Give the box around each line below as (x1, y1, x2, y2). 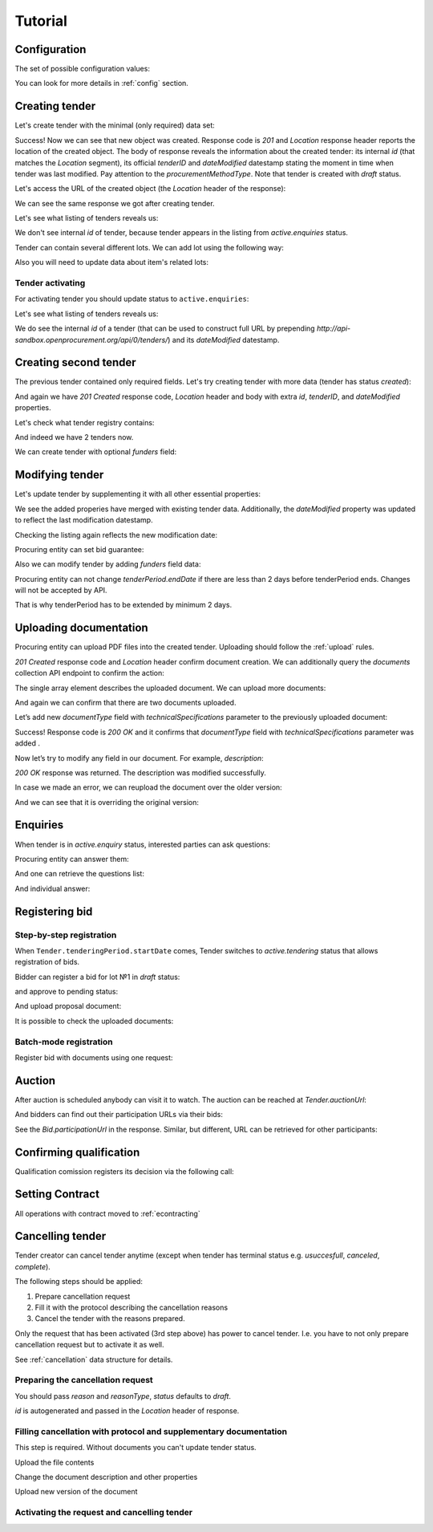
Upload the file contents (14, 1457, 95, 1467)
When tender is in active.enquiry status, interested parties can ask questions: (14, 839, 270, 849)
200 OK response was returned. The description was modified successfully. (14, 767, 266, 778)
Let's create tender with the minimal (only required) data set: (14, 120, 216, 130)
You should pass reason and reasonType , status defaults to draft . (14, 1391, 232, 1400)
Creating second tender (14, 356, 136, 369)
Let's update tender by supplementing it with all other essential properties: (14, 490, 261, 499)
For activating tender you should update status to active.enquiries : (14, 294, 249, 304)
